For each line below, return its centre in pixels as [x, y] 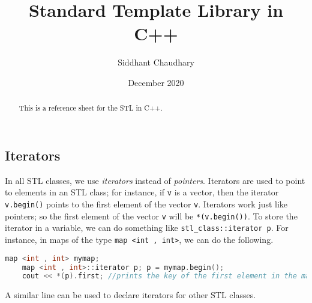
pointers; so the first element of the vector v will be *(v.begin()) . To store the [151, 216]
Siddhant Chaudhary [156, 62]
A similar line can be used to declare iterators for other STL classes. [130, 295]
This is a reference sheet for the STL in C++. [91, 108]
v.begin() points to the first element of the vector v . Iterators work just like [146, 204]
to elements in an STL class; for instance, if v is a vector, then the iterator [142, 192]
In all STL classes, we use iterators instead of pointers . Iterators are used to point [155, 180]
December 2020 [156, 82]
